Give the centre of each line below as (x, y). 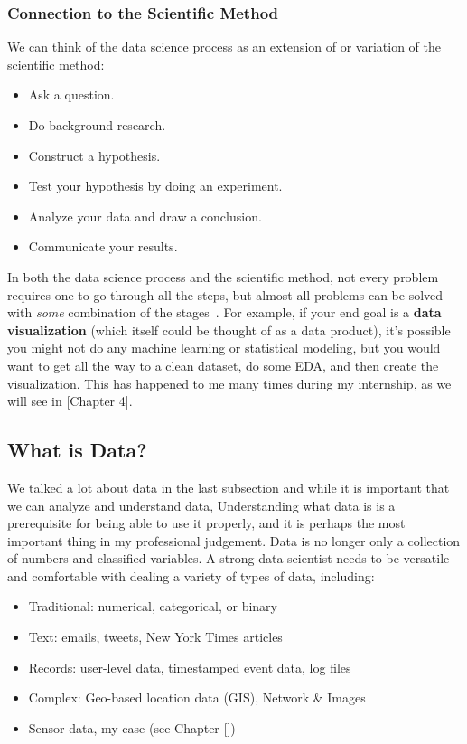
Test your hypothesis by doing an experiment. (155, 186)
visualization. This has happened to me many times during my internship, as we (229, 383)
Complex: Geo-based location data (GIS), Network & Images (197, 697)
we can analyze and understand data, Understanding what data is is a (201, 505)
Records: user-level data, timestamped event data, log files (190, 667)
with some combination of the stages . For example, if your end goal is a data (224, 312)
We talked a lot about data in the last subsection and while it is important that (229, 487)
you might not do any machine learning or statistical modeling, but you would (224, 348)
